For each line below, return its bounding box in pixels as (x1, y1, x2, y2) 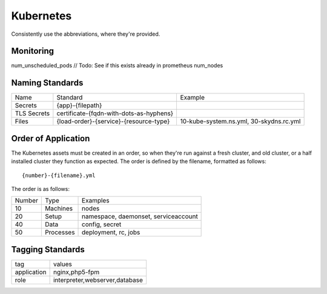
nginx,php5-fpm (53, 267, 100, 276)
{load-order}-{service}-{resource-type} (56, 117, 170, 125)
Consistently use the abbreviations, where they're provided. (11, 30, 160, 38)
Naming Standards (11, 78, 84, 88)
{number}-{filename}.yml (22, 172, 96, 179)
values (53, 259, 72, 268)
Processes (44, 228, 75, 236)
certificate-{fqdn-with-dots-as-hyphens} (56, 109, 174, 118)
